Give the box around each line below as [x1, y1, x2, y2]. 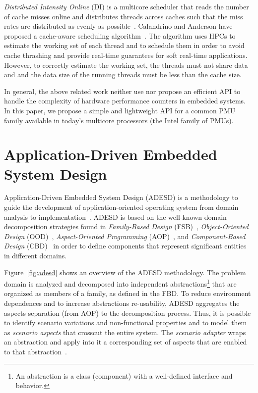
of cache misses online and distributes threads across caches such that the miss [4, 11, 243, 21]
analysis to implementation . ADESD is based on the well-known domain [4, 211, 227, 222]
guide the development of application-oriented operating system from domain [4, 202, 239, 212]
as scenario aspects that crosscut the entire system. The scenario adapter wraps [4, 327, 246, 337]
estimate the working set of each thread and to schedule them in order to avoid [4, 40, 245, 50]
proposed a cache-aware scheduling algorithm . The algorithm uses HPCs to [4, 30, 236, 41]
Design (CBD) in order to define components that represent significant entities [4, 241, 247, 251]
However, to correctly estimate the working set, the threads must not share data [4, 59, 248, 70]
